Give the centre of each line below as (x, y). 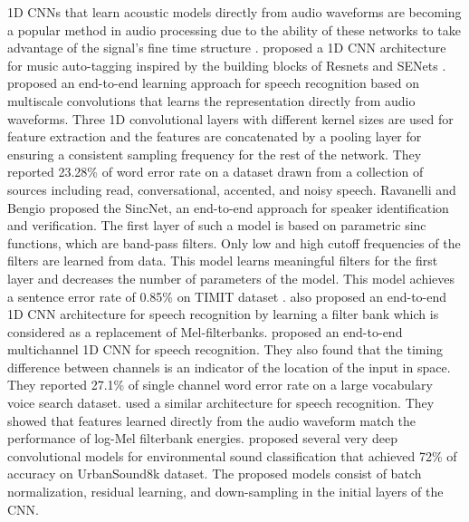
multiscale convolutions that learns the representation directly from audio (211, 100)
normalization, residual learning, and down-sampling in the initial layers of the (225, 492)
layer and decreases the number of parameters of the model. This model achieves (231, 278)
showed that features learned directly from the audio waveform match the (212, 420)
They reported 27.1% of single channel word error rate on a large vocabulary (220, 385)
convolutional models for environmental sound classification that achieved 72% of (232, 455)
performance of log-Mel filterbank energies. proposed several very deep (203, 438)
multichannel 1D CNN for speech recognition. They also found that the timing (225, 349)
